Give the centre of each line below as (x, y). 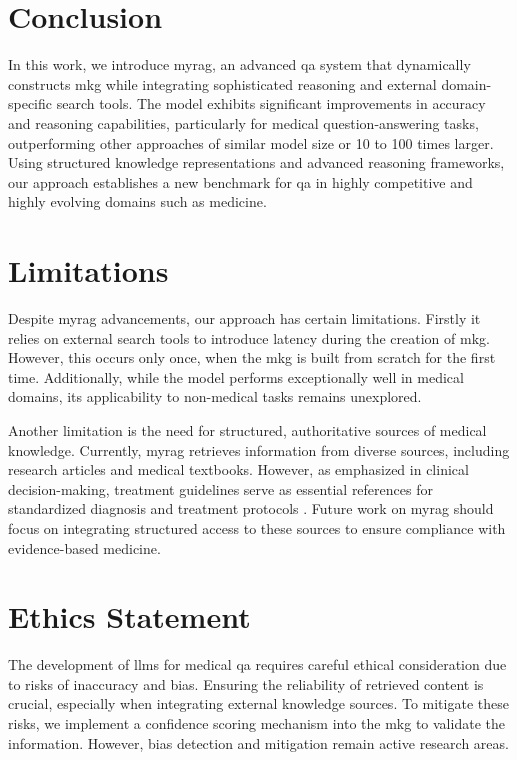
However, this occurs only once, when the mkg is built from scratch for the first (252, 357)
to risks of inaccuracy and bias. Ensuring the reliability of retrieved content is (246, 683)
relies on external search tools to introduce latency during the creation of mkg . (249, 337)
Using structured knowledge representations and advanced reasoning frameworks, (256, 162)
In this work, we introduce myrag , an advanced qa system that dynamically (239, 64)
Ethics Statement (129, 616)
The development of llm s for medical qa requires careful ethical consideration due (257, 664)
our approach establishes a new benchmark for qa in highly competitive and (240, 181)
